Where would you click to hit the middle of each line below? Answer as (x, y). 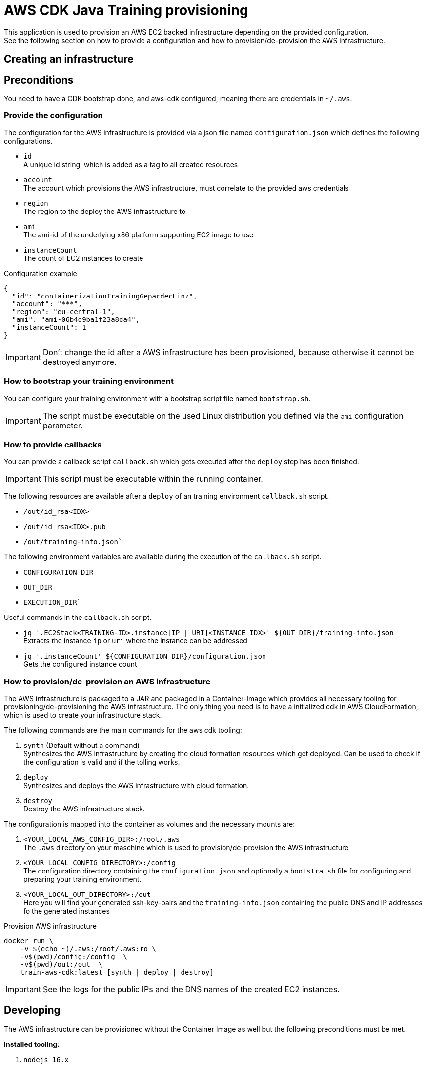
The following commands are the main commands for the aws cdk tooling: (123, 730)
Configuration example (41, 273)
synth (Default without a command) (82, 745)
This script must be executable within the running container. (153, 479)
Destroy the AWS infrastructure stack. (84, 809)
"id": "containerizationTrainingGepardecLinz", (105, 296)
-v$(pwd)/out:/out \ (61, 965)
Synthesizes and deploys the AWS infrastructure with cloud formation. (136, 786)
